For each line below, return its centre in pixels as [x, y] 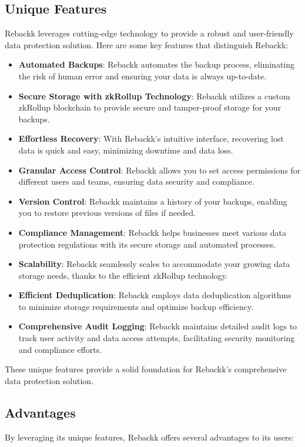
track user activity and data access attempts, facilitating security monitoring [157, 338]
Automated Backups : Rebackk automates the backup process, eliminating [157, 64]
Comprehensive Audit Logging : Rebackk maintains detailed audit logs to [158, 326]
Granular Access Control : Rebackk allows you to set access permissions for [160, 170]
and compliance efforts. [60, 349]
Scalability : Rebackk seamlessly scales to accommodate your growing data [154, 264]
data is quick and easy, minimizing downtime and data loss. [126, 150]
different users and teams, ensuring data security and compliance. [136, 181]
